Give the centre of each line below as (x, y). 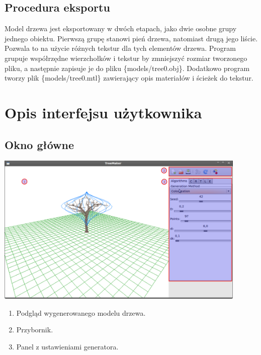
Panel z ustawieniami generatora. (67, 346)
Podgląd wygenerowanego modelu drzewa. (81, 312)
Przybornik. (35, 330)
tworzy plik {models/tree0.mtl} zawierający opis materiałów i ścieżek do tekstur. (129, 78)
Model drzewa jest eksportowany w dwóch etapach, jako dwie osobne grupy (121, 28)
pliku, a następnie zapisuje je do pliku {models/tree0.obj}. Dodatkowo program (127, 68)
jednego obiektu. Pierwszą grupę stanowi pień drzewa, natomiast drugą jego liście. (131, 38)
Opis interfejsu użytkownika (103, 112)
